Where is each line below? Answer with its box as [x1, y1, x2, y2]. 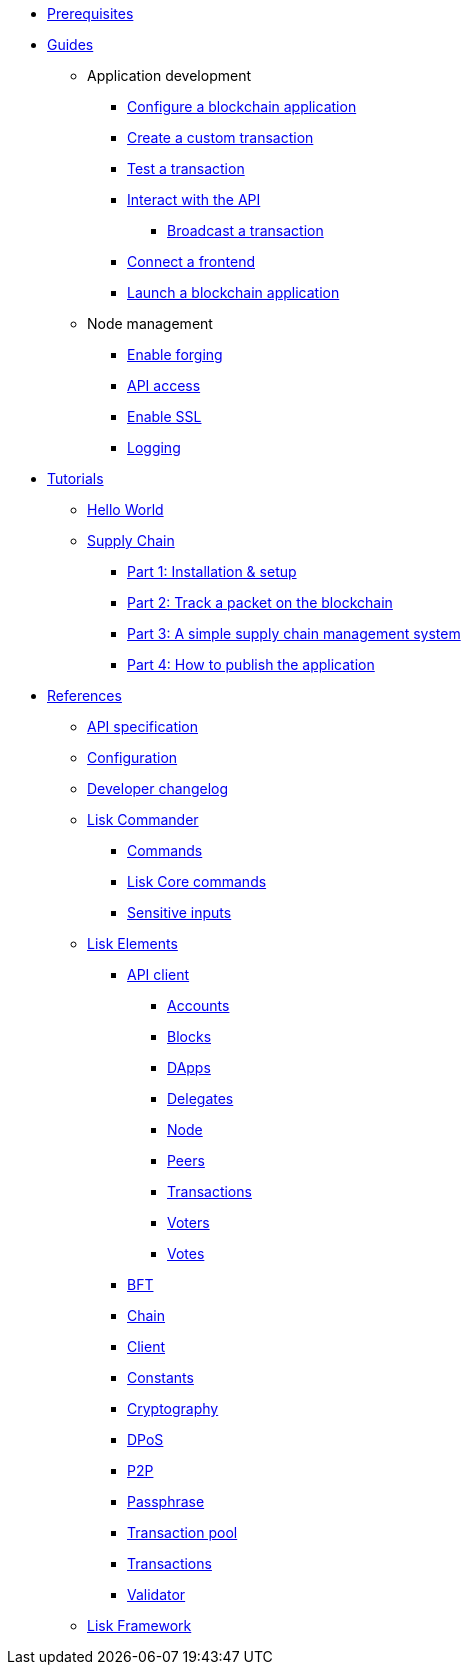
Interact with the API [127, 191, 261, 208]
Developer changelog [87, 780, 229, 797]
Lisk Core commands [127, 873, 267, 890]
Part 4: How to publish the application [127, 656, 375, 673]
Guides [47, 36, 94, 53]
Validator [127, 1586, 186, 1603]
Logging [127, 439, 181, 456]
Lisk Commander [87, 811, 199, 828]
